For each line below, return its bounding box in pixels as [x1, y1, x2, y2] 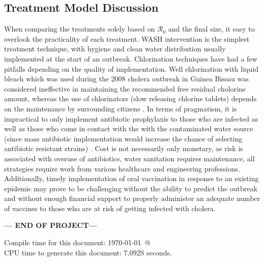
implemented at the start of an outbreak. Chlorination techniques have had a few [4, 53, 257, 64]
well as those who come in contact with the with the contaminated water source [4, 123, 253, 134]
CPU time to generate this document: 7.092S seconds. [4, 247, 172, 257]
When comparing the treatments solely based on [4, 23, 155, 34]
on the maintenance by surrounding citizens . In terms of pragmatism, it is [4, 103, 237, 113]
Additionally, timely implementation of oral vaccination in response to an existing [4, 173, 259, 184]
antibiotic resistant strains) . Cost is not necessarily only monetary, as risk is [4, 143, 243, 154]
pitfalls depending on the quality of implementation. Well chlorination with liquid [4, 63, 258, 74]
